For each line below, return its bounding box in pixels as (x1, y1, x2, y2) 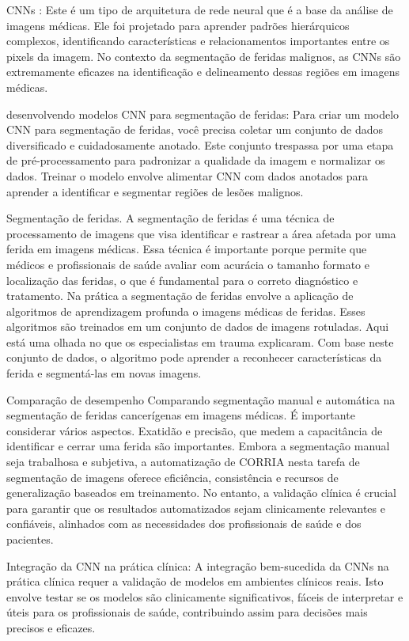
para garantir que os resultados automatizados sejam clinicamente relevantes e (6, 499, 385, 516)
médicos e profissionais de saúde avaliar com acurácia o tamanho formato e (6, 256, 369, 272)
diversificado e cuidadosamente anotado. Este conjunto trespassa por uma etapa (6, 136, 394, 153)
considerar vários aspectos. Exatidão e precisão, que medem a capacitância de (6, 422, 383, 438)
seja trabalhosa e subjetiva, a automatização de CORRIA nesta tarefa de (6, 453, 360, 470)
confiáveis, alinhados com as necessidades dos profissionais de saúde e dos (6, 515, 362, 532)
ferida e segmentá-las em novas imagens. (6, 365, 202, 381)
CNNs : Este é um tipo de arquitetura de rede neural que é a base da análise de (6, 2, 393, 17)
